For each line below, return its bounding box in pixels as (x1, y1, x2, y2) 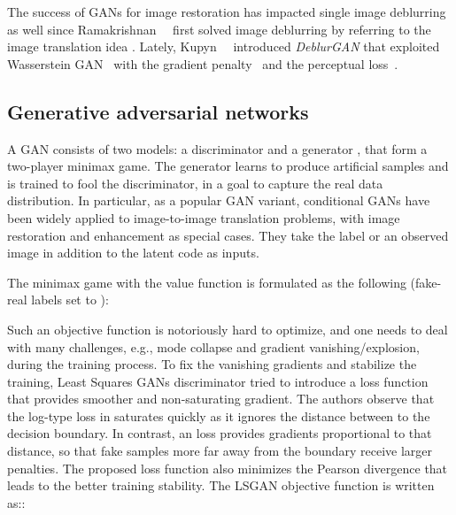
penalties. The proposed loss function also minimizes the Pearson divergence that (7, 458, 448, 477)
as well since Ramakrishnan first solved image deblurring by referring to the (7, 19, 431, 38)
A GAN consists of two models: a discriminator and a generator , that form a (7, 139, 428, 158)
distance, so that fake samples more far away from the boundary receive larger (7, 442, 433, 460)
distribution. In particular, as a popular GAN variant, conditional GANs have (7, 191, 430, 210)
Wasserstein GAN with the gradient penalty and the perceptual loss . (7, 54, 398, 73)
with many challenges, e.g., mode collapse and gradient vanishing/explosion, (7, 337, 420, 356)
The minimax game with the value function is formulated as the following (7, 273, 406, 291)
